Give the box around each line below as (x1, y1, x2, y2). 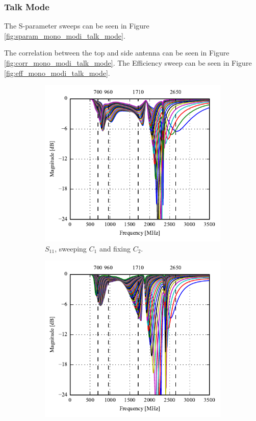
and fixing (99, 243, 131, 254)
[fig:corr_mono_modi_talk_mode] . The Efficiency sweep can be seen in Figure (4, 58, 252, 68)
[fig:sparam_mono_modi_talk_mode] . (4, 30, 125, 41)
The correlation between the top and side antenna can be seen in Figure (4, 47, 229, 58)
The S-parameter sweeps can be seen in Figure (4, 20, 149, 31)
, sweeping (55, 243, 87, 254)
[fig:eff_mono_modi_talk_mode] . (4, 67, 110, 78)
